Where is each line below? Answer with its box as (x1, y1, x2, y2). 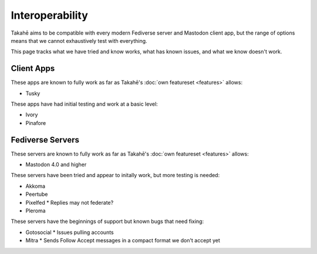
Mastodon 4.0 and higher (25, 161, 87, 168)
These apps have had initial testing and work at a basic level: (11, 100, 158, 108)
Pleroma (25, 207, 46, 214)
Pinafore (25, 119, 46, 126)
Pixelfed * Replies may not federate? (25, 199, 114, 206)
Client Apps (11, 63, 55, 73)
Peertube (25, 191, 48, 198)
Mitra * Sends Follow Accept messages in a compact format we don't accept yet (25, 237, 220, 244)
